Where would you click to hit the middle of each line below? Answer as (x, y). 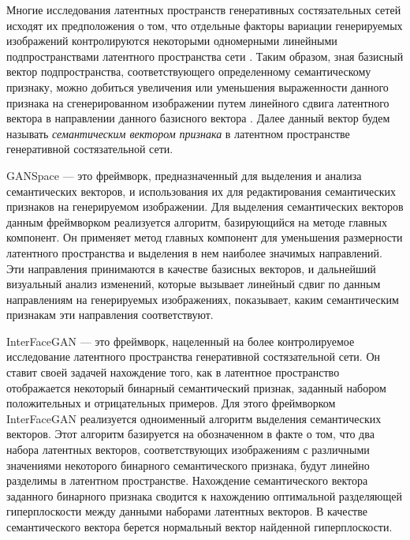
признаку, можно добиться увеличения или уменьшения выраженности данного (198, 86)
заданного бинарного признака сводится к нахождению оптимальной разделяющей (205, 495)
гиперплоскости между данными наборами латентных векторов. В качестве (187, 511)
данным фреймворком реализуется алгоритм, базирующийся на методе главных (197, 221)
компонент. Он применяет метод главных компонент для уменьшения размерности (205, 237)
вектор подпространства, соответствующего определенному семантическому (189, 71)
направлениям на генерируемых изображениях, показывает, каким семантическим (203, 299)
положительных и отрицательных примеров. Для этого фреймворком (171, 403)
